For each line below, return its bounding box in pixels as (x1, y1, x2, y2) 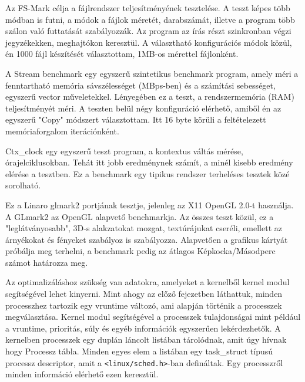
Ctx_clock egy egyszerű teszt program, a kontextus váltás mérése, (5, 144, 243, 157)
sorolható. (5, 179, 41, 191)
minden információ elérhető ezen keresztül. (5, 368, 159, 380)
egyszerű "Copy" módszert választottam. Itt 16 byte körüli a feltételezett (5, 113, 266, 126)
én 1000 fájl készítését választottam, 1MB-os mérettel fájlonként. (5, 48, 239, 60)
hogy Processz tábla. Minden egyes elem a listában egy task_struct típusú (5, 345, 273, 357)
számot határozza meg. (5, 256, 88, 268)
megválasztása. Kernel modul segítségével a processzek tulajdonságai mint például (5, 310, 301, 323)
